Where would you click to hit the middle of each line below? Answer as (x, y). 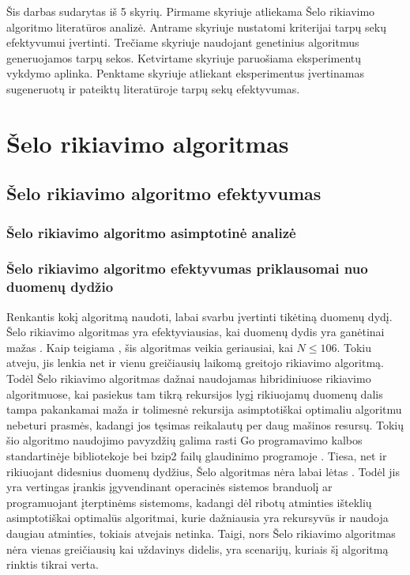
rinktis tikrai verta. (53, 564)
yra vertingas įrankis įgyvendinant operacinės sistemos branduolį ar (169, 487)
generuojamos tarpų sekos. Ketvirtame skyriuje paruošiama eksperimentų (184, 57)
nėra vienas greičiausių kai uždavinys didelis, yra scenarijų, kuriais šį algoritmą (197, 549)
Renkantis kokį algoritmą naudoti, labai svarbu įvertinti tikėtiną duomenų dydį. (199, 316)
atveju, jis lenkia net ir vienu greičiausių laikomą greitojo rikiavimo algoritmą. (195, 363)
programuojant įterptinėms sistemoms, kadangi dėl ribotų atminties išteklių (189, 502)
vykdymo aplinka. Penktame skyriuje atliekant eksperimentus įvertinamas (185, 73)
